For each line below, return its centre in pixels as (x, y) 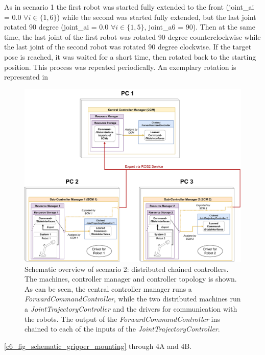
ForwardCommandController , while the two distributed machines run (133, 299)
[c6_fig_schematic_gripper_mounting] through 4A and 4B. (98, 346)
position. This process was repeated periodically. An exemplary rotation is (120, 67)
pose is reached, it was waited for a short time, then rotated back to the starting (130, 56)
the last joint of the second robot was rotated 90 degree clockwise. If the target (128, 47)
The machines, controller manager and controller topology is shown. (131, 279)
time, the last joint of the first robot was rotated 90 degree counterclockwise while (132, 36)
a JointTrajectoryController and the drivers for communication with (131, 309)
